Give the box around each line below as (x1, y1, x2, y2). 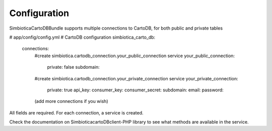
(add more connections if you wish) (34, 98, 108, 104)
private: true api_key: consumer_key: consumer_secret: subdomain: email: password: (47, 87, 224, 93)
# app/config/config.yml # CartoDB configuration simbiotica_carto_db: (9, 34, 156, 40)
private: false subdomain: (47, 64, 100, 70)
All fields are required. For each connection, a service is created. (9, 109, 144, 115)
